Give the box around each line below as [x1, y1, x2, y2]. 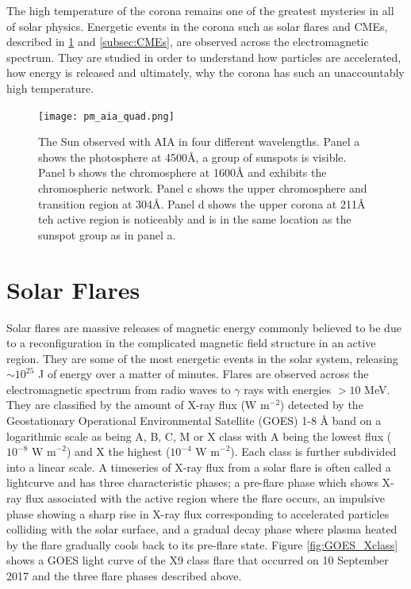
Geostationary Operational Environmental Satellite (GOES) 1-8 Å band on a [6, 412, 382, 429]
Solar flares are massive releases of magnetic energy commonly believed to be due [6, 319, 401, 335]
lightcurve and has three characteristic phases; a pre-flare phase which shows [6, 474, 378, 491]
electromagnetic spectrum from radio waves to [6, 381, 231, 397]
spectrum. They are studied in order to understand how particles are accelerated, [6, 48, 401, 65]
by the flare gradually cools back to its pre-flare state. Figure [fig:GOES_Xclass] [6, 536, 398, 553]
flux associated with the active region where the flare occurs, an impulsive [25, 490, 385, 507]
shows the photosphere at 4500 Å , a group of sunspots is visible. [38, 148, 347, 165]
